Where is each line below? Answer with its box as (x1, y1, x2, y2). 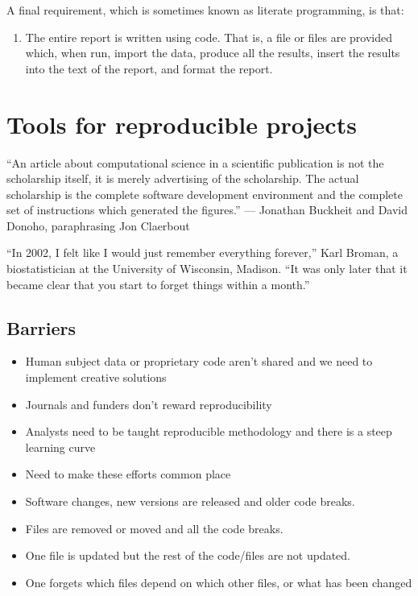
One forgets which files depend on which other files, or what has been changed (25, 573, 412, 590)
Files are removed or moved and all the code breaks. (25, 519, 283, 536)
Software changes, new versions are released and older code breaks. (25, 493, 355, 510)
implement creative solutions (25, 369, 167, 386)
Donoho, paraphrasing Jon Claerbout (6, 217, 190, 234)
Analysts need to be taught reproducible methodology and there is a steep (25, 423, 392, 440)
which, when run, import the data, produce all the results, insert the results (25, 44, 400, 61)
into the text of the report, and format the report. (25, 60, 273, 77)
